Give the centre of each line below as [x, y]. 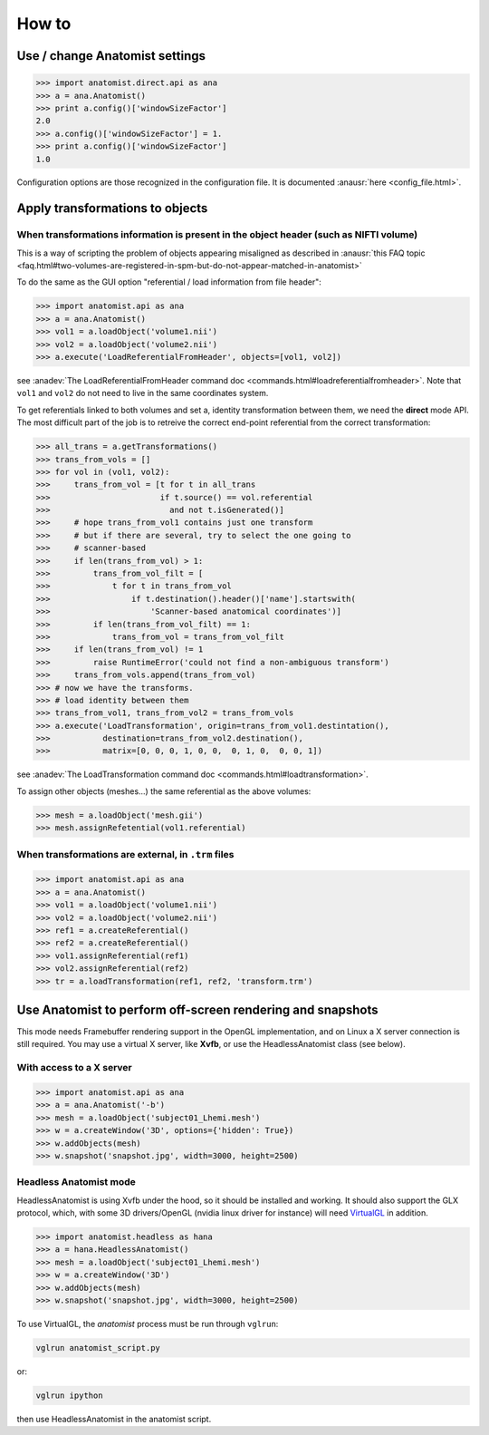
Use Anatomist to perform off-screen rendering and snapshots [197, 1009]
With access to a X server [74, 1068]
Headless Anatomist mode [76, 1182]
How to [44, 24]
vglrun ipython [69, 1395]
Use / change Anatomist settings [111, 56]
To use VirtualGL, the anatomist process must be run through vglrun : [148, 1323]
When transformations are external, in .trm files [125, 854]
